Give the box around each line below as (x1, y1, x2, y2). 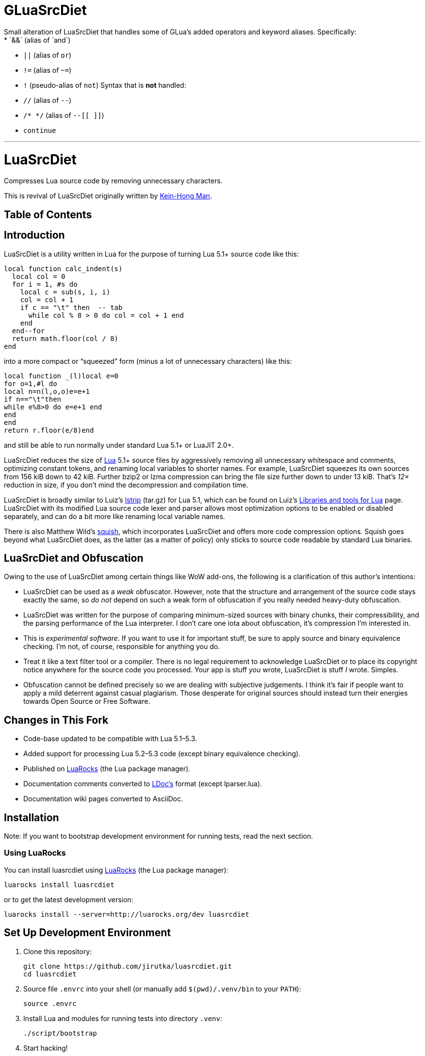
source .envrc (23, 999, 77, 1007)
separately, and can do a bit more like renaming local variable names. (4, 512, 225, 520)
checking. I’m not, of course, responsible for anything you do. (23, 642, 220, 651)
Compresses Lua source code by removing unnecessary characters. (4, 177, 223, 185)
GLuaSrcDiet (4, 2, 87, 18)
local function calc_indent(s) (4, 264, 123, 273)
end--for (12, 326, 45, 335)
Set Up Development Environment (4, 926, 171, 939)
